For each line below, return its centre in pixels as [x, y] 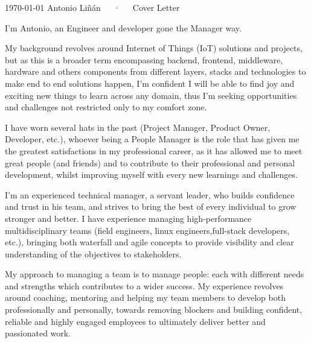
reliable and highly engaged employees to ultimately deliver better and [135, 321]
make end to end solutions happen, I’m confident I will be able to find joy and [150, 83]
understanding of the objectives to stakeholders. [93, 253]
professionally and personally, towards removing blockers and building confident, [154, 310]
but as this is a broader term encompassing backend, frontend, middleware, [144, 59]
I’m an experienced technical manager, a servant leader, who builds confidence [150, 194]
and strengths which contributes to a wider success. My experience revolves [144, 285]
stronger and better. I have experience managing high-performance [128, 218]
